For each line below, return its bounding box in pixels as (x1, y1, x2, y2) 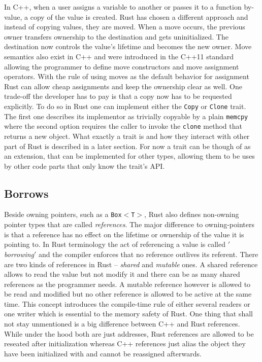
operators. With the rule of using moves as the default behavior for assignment (4, 71, 249, 82)
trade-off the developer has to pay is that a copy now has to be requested (4, 91, 232, 101)
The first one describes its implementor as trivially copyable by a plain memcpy (4, 111, 248, 121)
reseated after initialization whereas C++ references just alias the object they (4, 338, 246, 349)
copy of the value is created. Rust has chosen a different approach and (30, 11, 248, 22)
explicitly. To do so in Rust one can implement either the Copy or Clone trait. (4, 100, 246, 111)
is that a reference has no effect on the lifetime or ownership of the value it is (4, 229, 244, 239)
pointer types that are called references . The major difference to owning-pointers (4, 219, 254, 230)
